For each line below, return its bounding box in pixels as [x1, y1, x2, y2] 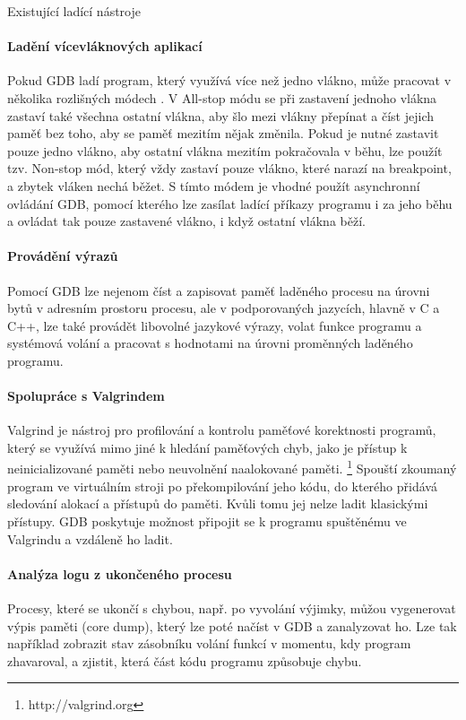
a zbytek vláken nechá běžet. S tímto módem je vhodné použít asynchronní [7, 176, 420, 195]
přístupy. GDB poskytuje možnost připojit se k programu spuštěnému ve [7, 511, 407, 530]
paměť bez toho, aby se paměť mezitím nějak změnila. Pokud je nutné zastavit [7, 124, 439, 143]
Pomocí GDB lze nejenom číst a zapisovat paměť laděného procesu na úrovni [7, 281, 430, 299]
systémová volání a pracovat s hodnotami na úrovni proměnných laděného [7, 334, 413, 352]
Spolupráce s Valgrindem [7, 386, 165, 405]
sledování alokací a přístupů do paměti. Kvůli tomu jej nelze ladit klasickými [7, 494, 428, 513]
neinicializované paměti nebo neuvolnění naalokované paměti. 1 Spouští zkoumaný [7, 456, 457, 478]
